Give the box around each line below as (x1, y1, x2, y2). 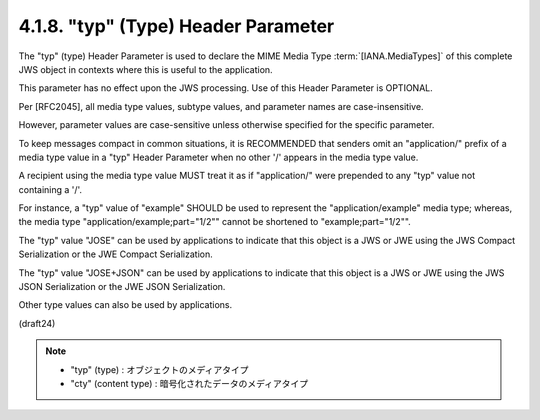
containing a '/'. (18, 183, 83, 195)
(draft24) (18, 317, 56, 329)
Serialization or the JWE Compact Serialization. (18, 248, 214, 260)
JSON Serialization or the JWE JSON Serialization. (18, 281, 226, 293)
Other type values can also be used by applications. (18, 299, 233, 311)
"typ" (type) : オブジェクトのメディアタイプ (70, 363, 249, 375)
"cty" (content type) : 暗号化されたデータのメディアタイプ (70, 377, 309, 389)
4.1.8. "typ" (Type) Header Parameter (18, 15, 335, 37)
